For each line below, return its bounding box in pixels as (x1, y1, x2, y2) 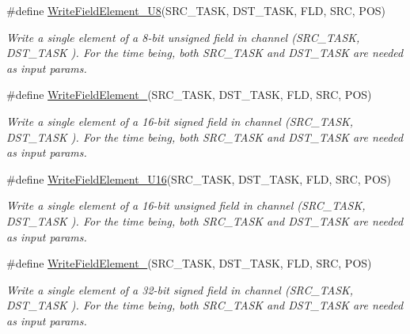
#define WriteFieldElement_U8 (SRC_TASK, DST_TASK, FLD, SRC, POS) (6, 2, 386, 18)
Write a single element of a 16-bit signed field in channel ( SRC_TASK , (6, 112, 354, 129)
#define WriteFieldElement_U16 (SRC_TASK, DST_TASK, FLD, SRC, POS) (6, 170, 392, 187)
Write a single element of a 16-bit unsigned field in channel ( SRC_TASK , (6, 197, 366, 214)
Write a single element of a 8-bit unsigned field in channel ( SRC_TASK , (6, 28, 360, 45)
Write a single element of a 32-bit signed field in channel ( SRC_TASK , (6, 281, 354, 298)
